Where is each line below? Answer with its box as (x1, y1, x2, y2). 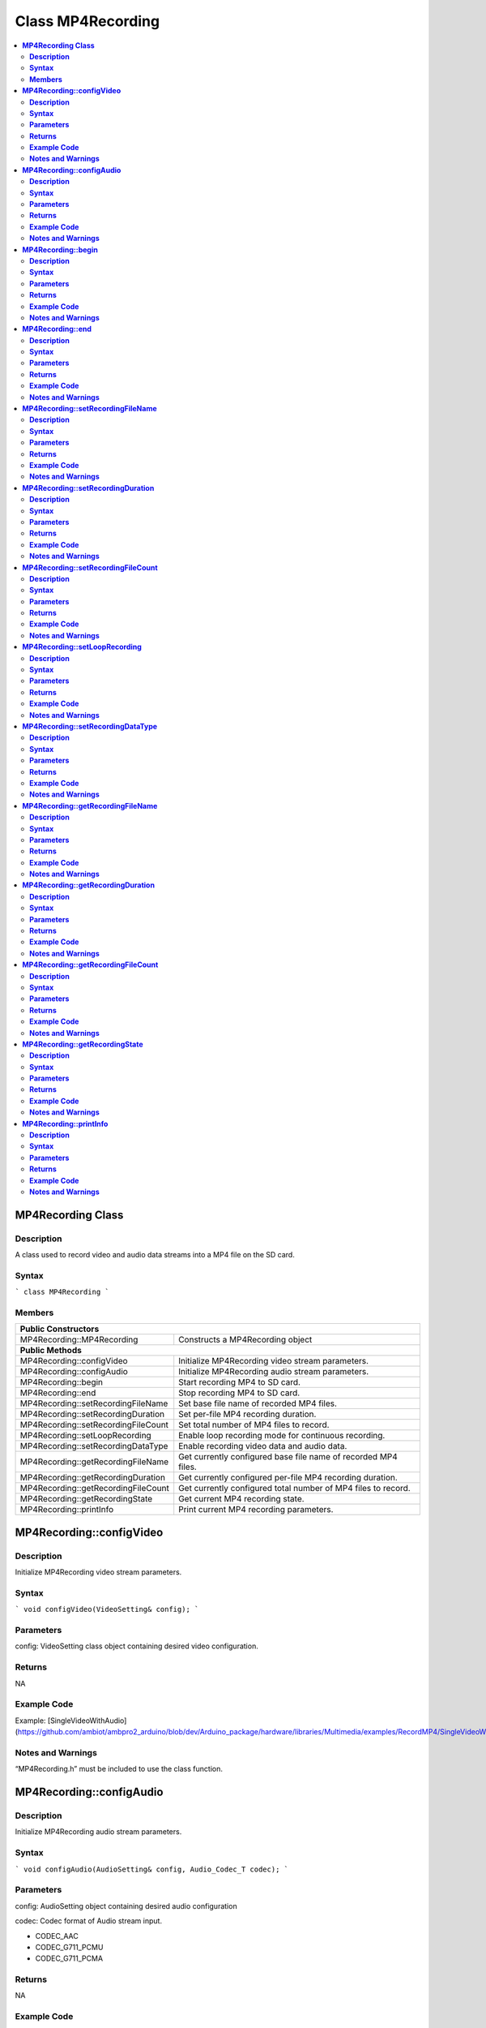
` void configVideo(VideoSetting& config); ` (15, 1605, 199, 1614)
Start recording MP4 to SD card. (178, 1377, 301, 1388)
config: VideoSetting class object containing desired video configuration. (15, 1641, 258, 1651)
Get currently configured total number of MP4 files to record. (178, 1483, 411, 1494)
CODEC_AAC (35, 1931, 79, 1940)
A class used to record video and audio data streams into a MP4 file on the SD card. (15, 1250, 295, 1260)
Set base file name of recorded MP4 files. (178, 1398, 338, 1409)
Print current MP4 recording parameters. (178, 1504, 334, 1515)
